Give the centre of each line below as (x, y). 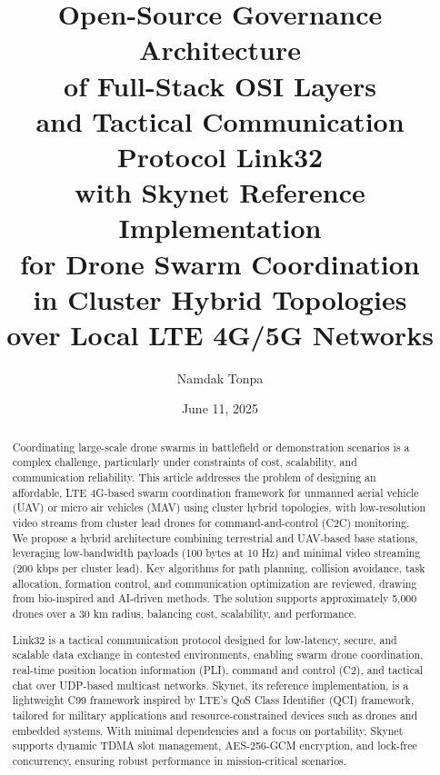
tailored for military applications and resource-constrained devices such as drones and (215, 715)
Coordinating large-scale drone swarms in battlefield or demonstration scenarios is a (211, 447)
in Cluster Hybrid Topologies (220, 298)
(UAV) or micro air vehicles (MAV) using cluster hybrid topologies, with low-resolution (219, 507)
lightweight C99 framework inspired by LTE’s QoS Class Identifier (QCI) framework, (213, 700)
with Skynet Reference (220, 192)
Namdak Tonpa (220, 378)
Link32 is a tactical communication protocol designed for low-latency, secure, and (205, 639)
